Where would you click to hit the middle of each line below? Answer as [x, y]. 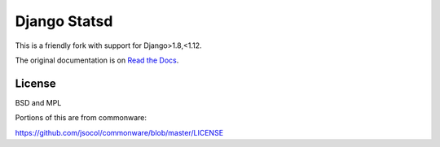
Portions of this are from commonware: [81, 118]
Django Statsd [64, 21]
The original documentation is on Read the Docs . [97, 60]
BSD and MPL [38, 102]
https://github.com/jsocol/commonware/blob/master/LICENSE [119, 132]
